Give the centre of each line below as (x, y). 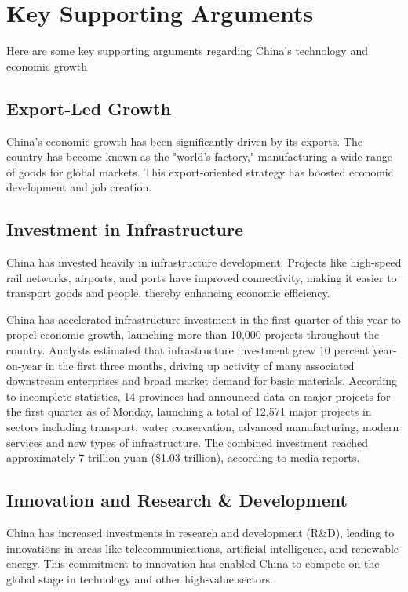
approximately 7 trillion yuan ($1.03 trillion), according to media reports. (183, 458)
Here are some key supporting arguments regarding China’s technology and (187, 51)
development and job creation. (79, 187)
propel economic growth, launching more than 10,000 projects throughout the (193, 334)
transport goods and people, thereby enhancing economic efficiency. (168, 293)
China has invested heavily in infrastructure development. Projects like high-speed (204, 262)
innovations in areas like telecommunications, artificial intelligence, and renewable (203, 548)
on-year (24, 365)
